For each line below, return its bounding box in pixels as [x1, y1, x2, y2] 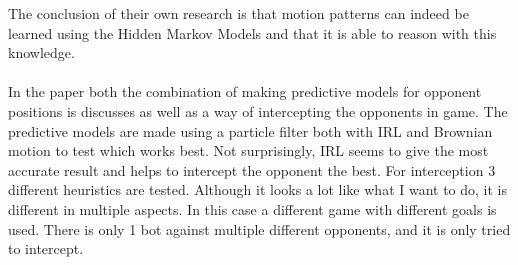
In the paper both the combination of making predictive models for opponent [8, 81, 482, 102]
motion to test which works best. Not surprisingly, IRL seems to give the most [8, 140, 489, 161]
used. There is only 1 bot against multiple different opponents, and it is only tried [8, 218, 511, 239]
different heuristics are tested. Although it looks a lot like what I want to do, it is [8, 179, 508, 200]
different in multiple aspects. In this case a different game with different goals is [8, 198, 497, 219]
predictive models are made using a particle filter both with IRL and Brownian [8, 120, 493, 141]
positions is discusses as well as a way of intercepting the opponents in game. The [8, 100, 508, 121]
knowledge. [8, 42, 75, 63]
